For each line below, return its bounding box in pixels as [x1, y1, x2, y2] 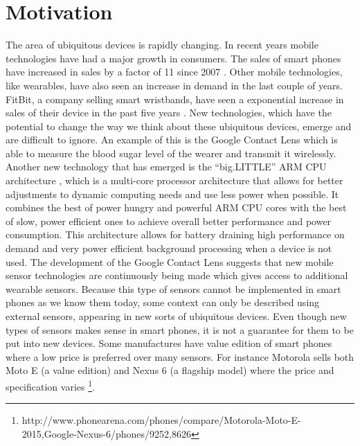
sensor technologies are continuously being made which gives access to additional [6, 268, 348, 283]
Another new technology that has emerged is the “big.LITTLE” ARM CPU [6, 159, 327, 174]
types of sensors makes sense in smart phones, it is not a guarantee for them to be [6, 322, 354, 337]
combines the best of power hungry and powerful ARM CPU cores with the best [6, 200, 347, 215]
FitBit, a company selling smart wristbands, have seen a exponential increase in [6, 91, 344, 106]
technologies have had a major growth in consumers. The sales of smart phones [6, 51, 341, 65]
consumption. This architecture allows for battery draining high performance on [6, 227, 345, 242]
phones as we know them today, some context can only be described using [6, 295, 320, 310]
